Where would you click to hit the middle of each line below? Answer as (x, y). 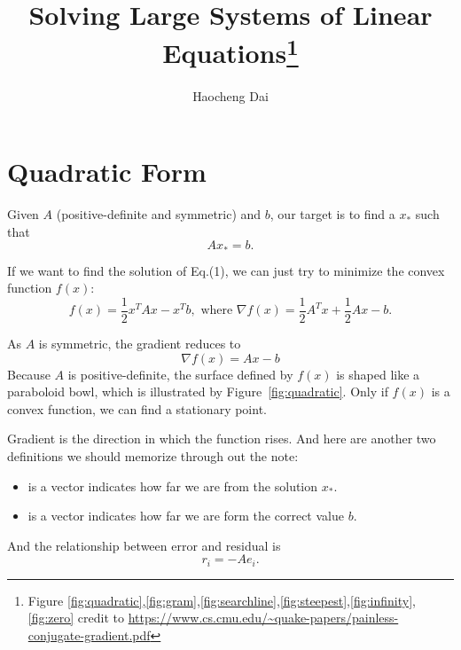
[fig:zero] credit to (76, 618)
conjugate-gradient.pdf (89, 635)
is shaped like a (378, 374)
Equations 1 (230, 51)
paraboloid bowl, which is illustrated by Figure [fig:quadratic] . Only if (198, 392)
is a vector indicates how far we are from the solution (173, 486)
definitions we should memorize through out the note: (153, 456)
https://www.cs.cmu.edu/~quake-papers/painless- (263, 618)
